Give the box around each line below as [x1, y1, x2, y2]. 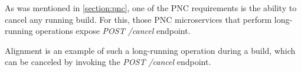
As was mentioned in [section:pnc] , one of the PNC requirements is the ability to [5, 2, 297, 13]
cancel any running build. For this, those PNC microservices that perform [5, 13, 272, 25]
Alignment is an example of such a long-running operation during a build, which [5, 44, 296, 56]
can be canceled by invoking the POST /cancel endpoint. [5, 56, 211, 68]
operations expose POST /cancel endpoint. [35, 25, 191, 37]
